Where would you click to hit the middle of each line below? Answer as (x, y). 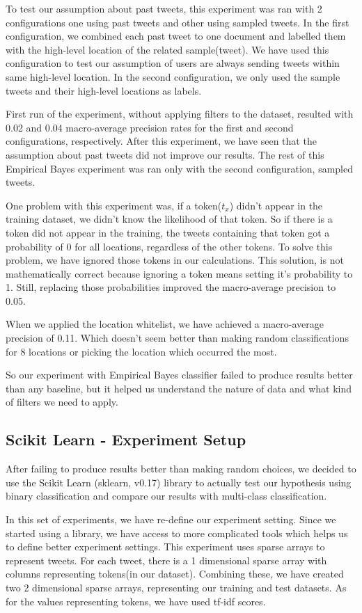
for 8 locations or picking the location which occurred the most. (141, 351)
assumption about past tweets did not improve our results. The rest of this (165, 154)
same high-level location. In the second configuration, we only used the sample (173, 76)
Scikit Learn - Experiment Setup (126, 439)
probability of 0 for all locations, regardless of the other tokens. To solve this (169, 246)
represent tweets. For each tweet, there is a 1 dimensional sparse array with (166, 560)
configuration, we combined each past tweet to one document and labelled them (176, 36)
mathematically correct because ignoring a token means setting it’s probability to (179, 273)
